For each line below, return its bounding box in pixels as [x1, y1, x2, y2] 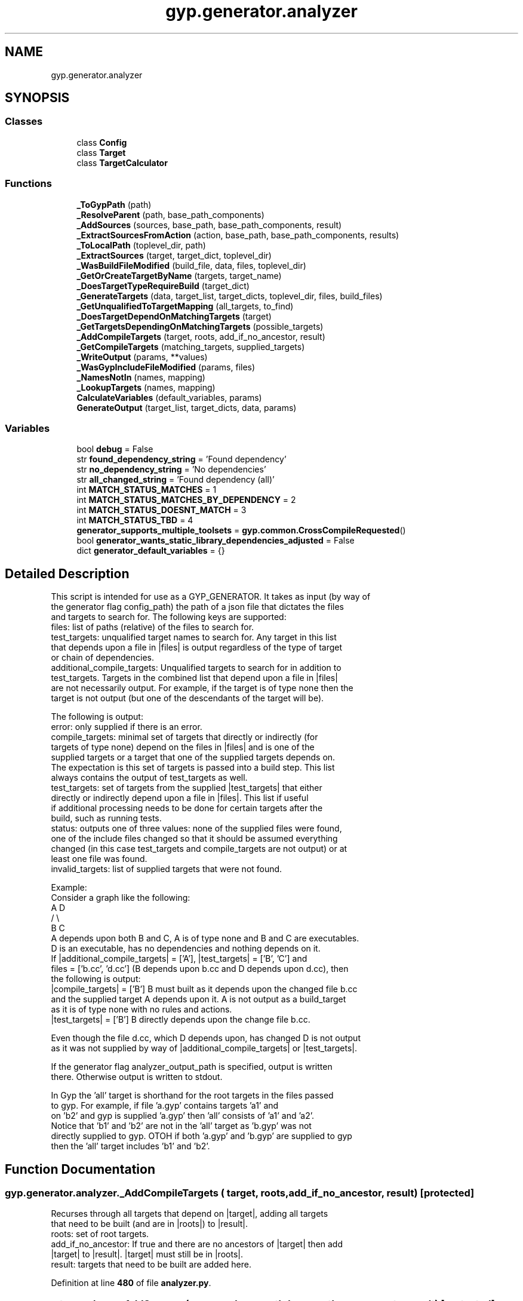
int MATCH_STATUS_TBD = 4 [76, 515, 193, 526]
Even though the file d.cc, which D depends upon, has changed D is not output [51, 1033, 361, 1044]
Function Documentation [5, 1161, 155, 1177]
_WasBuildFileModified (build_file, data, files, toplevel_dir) [76, 260, 306, 271]
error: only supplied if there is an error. [51, 722, 202, 732]
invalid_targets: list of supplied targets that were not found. [51, 864, 282, 875]
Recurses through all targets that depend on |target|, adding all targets [51, 1208, 328, 1219]
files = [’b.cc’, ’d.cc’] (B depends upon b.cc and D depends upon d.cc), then [51, 964, 349, 974]
